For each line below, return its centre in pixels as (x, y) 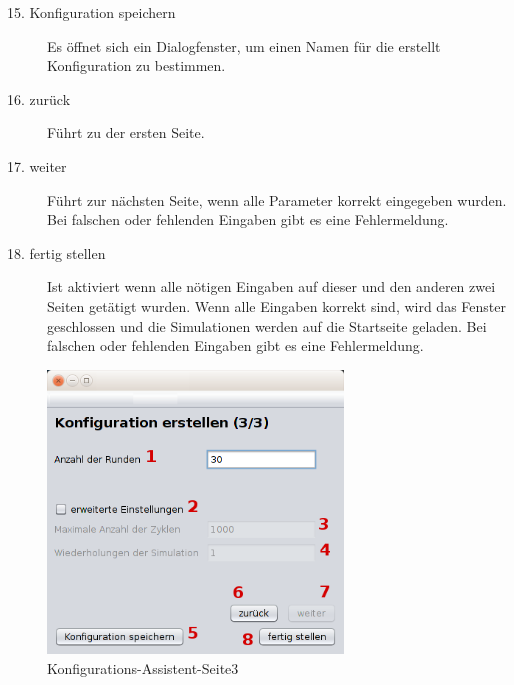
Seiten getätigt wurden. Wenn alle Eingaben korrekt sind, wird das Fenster (276, 305)
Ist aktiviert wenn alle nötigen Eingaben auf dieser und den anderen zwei (271, 286)
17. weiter (37, 165)
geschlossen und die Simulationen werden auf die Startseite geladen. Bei (267, 325)
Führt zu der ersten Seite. (126, 132)
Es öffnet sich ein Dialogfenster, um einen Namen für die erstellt (244, 45)
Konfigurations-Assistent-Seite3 (143, 667)
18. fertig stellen (56, 252)
